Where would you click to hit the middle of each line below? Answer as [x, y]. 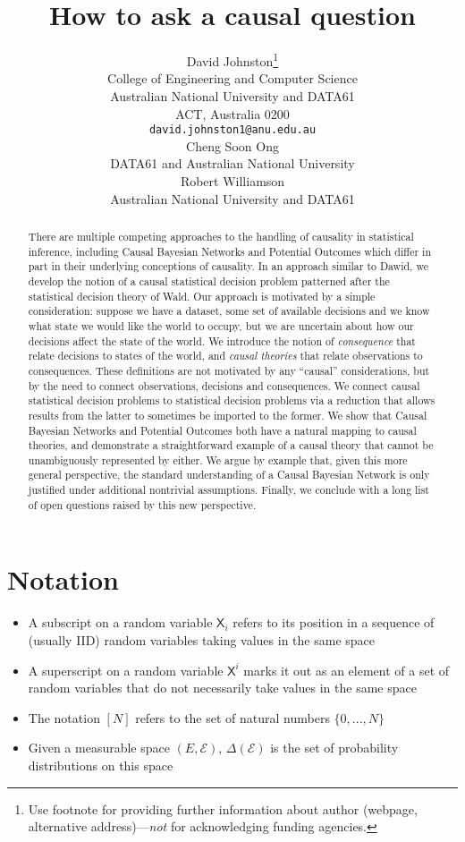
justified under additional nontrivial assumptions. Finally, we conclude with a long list [228, 490]
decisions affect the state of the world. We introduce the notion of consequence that [222, 340]
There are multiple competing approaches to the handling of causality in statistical [221, 236]
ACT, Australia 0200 [232, 113]
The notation [64, 717]
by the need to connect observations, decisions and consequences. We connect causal [224, 385]
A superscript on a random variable [126, 670]
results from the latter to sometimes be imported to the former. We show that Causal [228, 415]
